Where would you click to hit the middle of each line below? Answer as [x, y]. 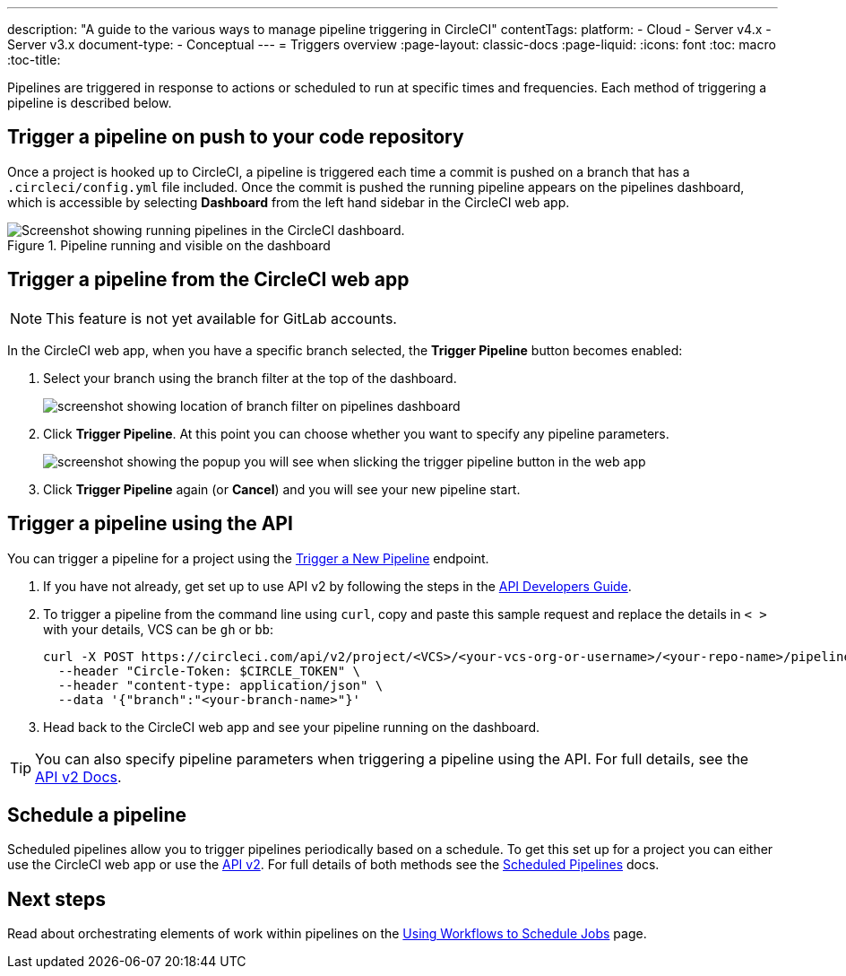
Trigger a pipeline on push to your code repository [236, 137]
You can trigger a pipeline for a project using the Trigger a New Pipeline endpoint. [248, 558]
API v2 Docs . [78, 776]
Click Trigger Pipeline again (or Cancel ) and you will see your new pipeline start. [282, 489]
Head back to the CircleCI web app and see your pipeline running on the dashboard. [292, 727]
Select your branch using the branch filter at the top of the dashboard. [250, 378]
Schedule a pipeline [97, 815]
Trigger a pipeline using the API [150, 524]
